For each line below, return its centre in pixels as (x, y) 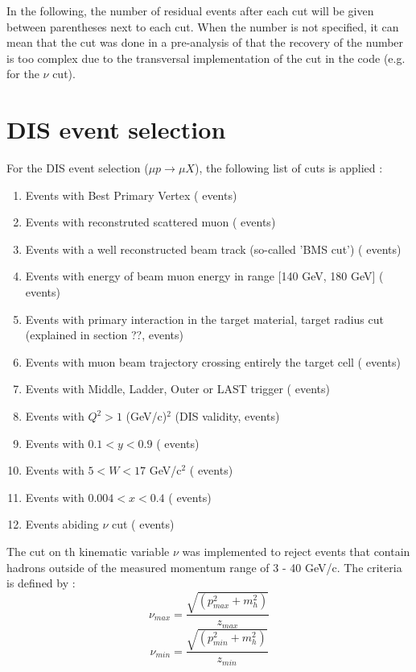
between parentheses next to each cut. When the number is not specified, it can (203, 26)
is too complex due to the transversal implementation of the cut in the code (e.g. (206, 58)
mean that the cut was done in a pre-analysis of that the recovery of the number (205, 42)
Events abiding (62, 524)
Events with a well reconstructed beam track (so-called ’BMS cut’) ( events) (213, 249)
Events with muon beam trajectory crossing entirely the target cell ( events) (213, 361)
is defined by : (41, 583)
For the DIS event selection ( (78, 168)
